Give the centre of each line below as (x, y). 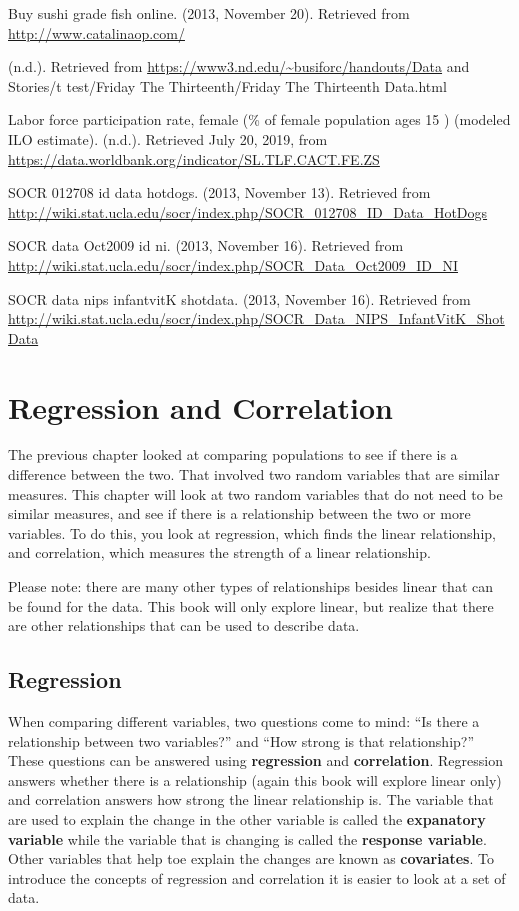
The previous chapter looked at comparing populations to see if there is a (233, 454)
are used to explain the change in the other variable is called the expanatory (247, 818)
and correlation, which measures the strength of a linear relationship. (219, 552)
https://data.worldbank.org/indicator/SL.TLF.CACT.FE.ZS (194, 158)
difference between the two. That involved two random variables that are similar (254, 474)
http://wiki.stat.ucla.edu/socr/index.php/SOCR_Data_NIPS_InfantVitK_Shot (256, 318)
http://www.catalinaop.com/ (96, 32)
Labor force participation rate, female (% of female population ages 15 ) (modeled (259, 119)
